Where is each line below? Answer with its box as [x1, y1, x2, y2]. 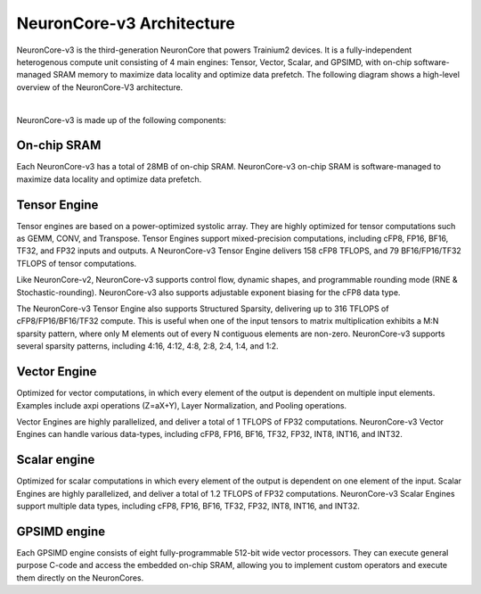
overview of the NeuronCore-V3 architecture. [16, 81, 183, 93]
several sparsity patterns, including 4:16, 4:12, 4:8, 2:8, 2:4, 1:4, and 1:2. [16, 341, 279, 351]
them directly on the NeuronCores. [16, 572, 144, 583]
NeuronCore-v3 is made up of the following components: [16, 114, 227, 125]
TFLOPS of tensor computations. [16, 258, 137, 268]
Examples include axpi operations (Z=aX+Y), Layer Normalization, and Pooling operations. [16, 400, 347, 410]
